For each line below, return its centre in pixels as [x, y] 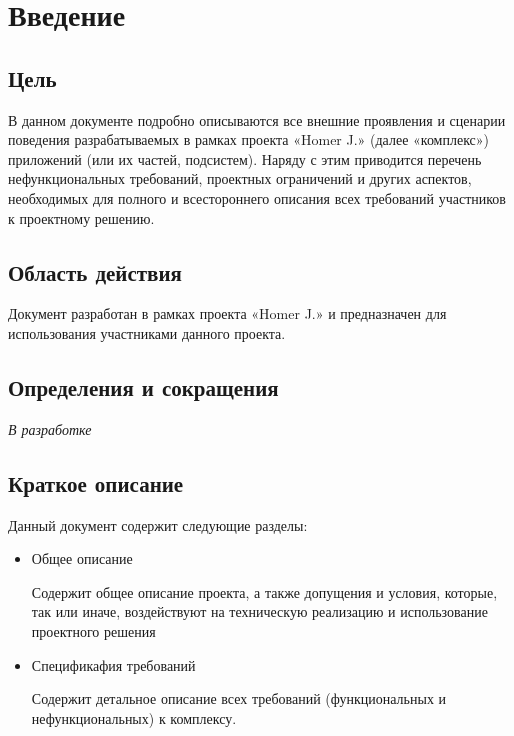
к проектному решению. [81, 217]
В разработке [50, 428]
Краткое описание [96, 482]
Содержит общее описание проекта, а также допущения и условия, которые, [264, 591]
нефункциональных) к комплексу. [134, 717]
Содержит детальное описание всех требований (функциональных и [239, 698]
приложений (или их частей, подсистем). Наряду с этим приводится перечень [245, 158]
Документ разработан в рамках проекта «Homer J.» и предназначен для [227, 313]
